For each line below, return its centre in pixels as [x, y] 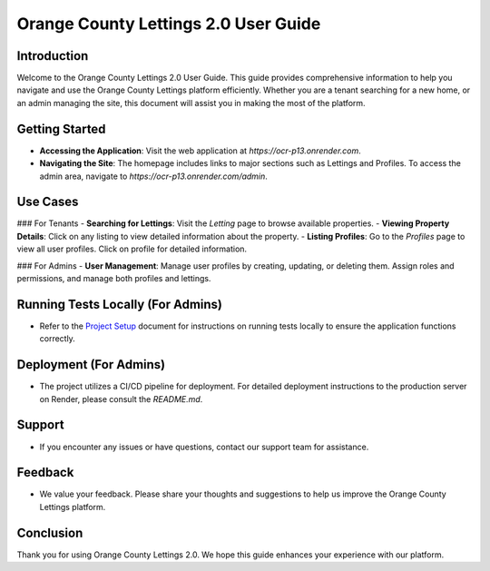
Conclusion [50, 532]
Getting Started [61, 128]
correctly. [58, 339]
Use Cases [48, 202]
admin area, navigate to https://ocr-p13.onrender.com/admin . [153, 176]
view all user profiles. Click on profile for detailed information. [132, 249]
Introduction [53, 56]
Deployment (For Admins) [91, 364]
